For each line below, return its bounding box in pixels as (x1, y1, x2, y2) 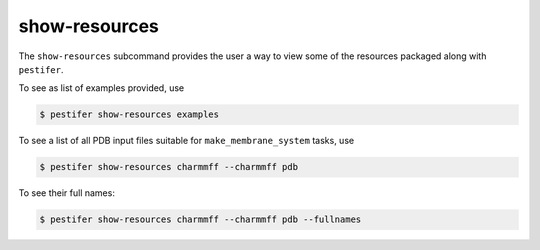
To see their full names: (18, 187, 115, 199)
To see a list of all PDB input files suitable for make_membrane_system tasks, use (18, 135, 355, 147)
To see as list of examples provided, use (18, 82, 185, 94)
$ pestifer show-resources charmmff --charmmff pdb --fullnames (39, 214, 362, 225)
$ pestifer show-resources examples (39, 109, 220, 120)
